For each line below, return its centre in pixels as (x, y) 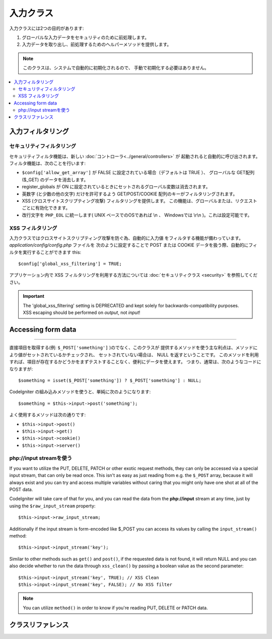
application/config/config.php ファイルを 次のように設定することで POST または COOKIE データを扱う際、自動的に (129, 245)
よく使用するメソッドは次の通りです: (48, 415)
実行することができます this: (52, 252)
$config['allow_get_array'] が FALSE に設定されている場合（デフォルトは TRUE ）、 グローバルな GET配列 (138, 173)
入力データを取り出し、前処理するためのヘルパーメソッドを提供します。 (97, 44)
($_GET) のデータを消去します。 (55, 180)
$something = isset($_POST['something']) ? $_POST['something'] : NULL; (110, 380)
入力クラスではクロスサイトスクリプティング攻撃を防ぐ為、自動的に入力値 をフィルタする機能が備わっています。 (126, 238)
